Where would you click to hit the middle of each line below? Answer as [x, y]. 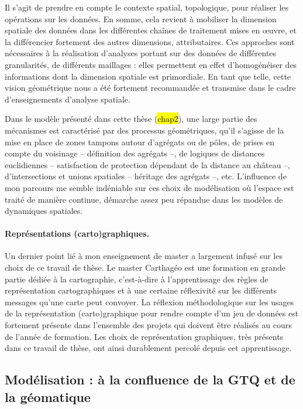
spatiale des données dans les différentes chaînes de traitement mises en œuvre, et [151, 30]
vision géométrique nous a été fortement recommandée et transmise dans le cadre [150, 88]
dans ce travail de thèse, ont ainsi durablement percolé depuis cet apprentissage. [148, 348]
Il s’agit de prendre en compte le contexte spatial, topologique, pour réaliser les [147, 7]
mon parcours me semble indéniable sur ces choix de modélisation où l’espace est [149, 187]
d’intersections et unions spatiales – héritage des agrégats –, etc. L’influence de [146, 176]
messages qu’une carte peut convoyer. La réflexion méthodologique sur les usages [149, 301]
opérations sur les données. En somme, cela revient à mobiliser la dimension [141, 18]
